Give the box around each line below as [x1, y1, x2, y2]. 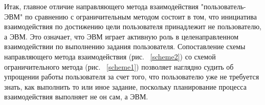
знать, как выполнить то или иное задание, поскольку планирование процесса [4, 81, 247, 92]
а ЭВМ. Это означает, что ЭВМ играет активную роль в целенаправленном [4, 31, 239, 41]
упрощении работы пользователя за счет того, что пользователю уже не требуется [4, 71, 259, 82]
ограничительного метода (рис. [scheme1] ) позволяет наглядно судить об [4, 61, 234, 72]
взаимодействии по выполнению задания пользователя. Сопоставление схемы [4, 41, 246, 52]
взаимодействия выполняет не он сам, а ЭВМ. [4, 91, 148, 102]
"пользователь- [201, 1, 246, 11]
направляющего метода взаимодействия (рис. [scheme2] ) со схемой [4, 51, 216, 61]
